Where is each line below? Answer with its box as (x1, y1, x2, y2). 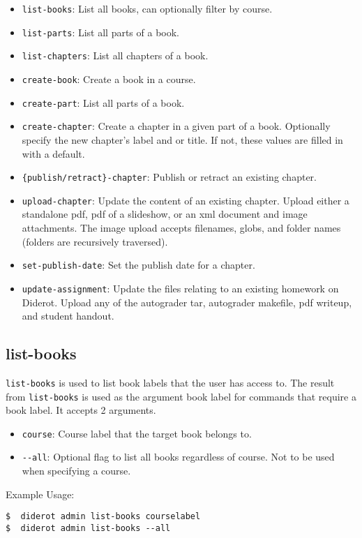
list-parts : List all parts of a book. (22, 24, 180, 39)
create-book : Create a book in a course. (22, 71, 196, 86)
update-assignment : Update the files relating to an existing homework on (22, 281, 339, 295)
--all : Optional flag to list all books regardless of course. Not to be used (22, 449, 335, 464)
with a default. (22, 146, 85, 160)
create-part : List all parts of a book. (22, 95, 185, 110)
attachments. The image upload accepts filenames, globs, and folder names (22, 221, 341, 235)
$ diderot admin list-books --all (6, 523, 171, 533)
